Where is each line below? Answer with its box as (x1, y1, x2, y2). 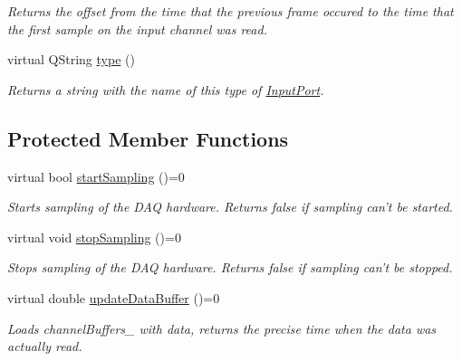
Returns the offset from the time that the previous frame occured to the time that (7, 2, 454, 20)
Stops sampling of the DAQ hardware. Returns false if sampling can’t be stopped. (7, 258, 453, 277)
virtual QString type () (7, 50, 135, 69)
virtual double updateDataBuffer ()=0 (7, 288, 220, 307)
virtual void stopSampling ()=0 (7, 227, 181, 246)
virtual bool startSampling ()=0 (7, 166, 185, 185)
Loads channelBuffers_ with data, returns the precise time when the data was (7, 318, 437, 337)
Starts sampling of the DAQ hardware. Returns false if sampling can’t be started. (7, 197, 453, 216)
